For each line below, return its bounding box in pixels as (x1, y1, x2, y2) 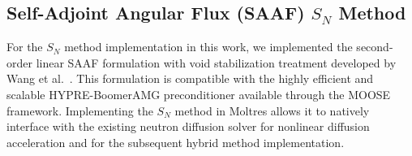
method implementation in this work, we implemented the (64, 38, 353, 55)
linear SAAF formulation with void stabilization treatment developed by (36, 54, 397, 71)
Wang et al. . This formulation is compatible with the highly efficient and (6, 70, 374, 87)
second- (356, 38, 393, 55)
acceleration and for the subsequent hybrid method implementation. (6, 133, 345, 150)
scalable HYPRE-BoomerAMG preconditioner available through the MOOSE (6, 85, 391, 102)
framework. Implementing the (6, 102, 153, 119)
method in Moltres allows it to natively (174, 102, 370, 119)
